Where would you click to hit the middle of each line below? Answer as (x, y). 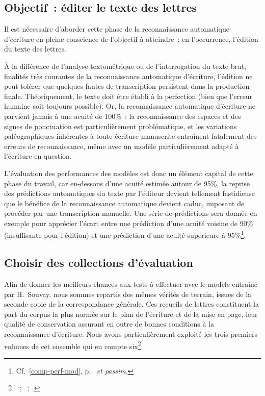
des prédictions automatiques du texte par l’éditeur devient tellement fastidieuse (130, 193)
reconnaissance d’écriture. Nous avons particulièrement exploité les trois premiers (131, 333)
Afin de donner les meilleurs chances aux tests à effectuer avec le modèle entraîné (131, 283)
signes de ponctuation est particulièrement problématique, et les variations (121, 126)
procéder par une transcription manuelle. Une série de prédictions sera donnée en (131, 213)
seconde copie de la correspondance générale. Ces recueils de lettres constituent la (131, 304)
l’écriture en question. (38, 156)
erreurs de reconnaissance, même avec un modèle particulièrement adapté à (122, 146)
